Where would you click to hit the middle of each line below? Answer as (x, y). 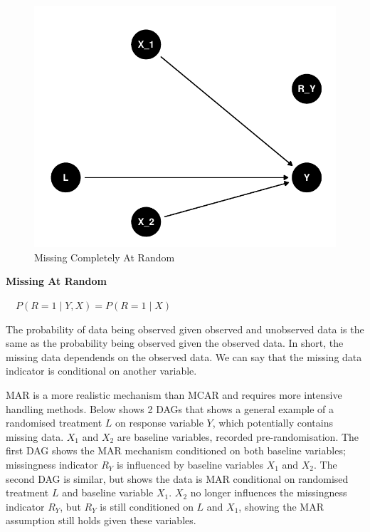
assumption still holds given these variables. (101, 520)
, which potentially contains (273, 423)
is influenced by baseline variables (190, 464)
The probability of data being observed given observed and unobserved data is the (185, 329)
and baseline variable (108, 492)
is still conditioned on (147, 506)
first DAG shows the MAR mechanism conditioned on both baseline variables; (176, 450)
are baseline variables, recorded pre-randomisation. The (238, 436)
